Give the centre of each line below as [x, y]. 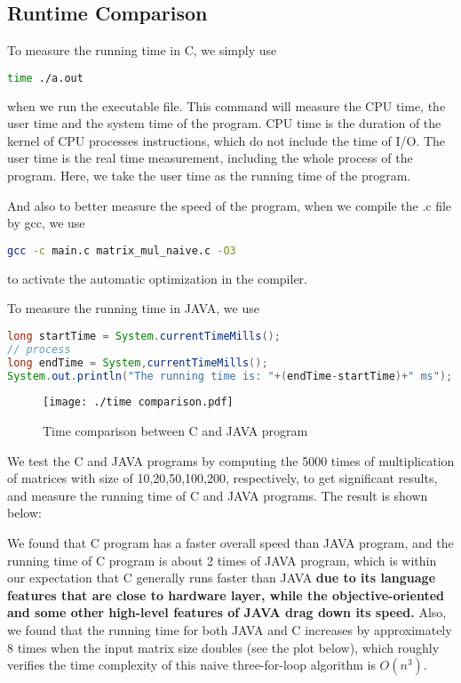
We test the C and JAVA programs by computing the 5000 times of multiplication [231, 460]
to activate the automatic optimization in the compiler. [157, 278]
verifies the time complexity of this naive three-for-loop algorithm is [191, 665]
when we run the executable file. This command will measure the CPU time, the [227, 105]
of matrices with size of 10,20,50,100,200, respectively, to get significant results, [223, 478]
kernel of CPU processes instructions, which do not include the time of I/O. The [227, 140]
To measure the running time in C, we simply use [142, 50]
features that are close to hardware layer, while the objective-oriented [226, 595]
